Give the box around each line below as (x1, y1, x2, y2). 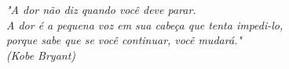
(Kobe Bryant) (6, 47, 76, 63)
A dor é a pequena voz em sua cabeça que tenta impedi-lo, (6, 16, 284, 33)
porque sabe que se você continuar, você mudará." (6, 32, 242, 48)
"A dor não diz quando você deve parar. (6, 2, 196, 17)
